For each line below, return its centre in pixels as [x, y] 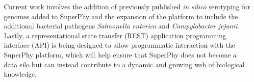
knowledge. [20, 74]
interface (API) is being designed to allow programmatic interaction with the [120, 45]
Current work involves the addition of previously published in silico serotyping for [127, 6]
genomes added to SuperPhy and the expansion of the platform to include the [121, 16]
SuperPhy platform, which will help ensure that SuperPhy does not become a [120, 54]
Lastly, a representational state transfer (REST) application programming [115, 35]
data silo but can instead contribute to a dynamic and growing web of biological [124, 64]
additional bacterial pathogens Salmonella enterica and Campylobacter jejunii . [122, 26]
